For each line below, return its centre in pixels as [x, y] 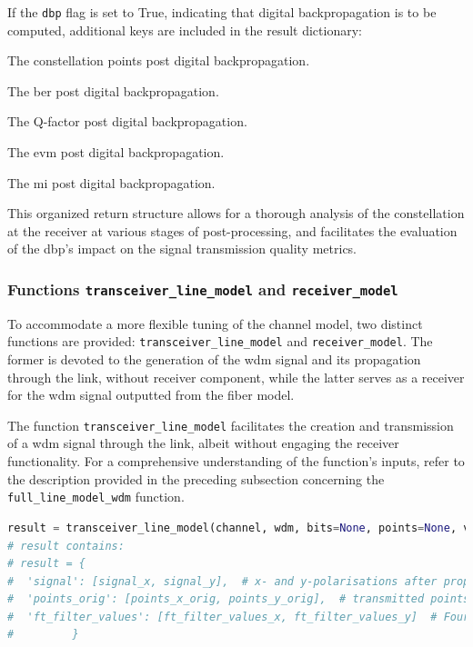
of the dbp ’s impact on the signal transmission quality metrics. [182, 249]
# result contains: [66, 546]
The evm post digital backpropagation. [116, 152]
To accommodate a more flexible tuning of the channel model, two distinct [215, 323]
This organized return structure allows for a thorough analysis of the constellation [236, 213]
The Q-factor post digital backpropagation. [127, 121]
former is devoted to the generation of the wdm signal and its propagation [214, 359]
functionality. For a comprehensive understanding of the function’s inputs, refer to [236, 461]
